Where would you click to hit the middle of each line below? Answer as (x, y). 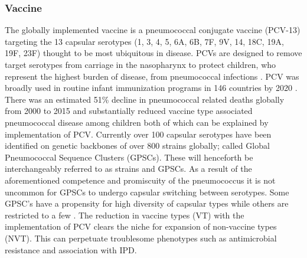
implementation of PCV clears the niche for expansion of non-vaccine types (141, 226)
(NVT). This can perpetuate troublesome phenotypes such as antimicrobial (141, 238)
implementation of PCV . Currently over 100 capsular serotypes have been (138, 134)
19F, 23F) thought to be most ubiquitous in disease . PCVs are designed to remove (153, 53)
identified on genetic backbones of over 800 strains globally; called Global (137, 146)
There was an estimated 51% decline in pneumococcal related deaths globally (145, 99)
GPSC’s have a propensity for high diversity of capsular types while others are (147, 203)
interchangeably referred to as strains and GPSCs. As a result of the (128, 169)
